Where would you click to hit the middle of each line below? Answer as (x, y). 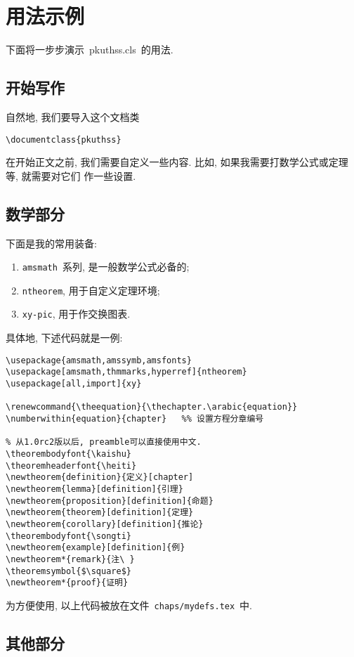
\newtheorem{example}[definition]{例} (96, 548)
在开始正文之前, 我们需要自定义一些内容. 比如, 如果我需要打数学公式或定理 (177, 162)
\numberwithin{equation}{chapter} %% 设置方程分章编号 (135, 419)
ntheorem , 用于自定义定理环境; (91, 290)
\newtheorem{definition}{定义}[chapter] (100, 477)
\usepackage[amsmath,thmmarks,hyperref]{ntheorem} (126, 372)
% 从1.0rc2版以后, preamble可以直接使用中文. (104, 442)
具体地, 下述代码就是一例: (64, 338)
